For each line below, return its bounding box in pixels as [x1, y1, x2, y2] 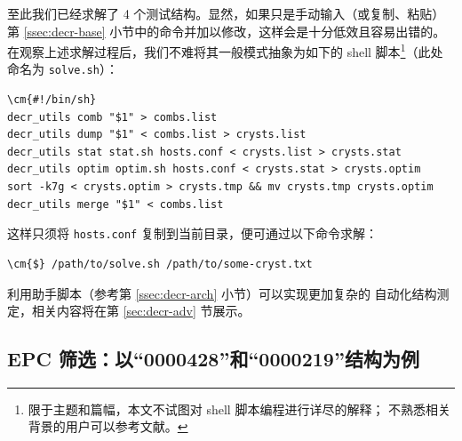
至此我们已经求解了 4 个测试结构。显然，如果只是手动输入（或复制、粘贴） [7, 4, 445, 22]
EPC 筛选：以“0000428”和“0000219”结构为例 [7, 345, 419, 373]
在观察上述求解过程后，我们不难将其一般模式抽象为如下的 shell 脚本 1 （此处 [7, 40, 443, 60]
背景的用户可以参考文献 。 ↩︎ [28, 417, 188, 436]
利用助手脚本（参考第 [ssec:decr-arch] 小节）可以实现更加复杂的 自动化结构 [7, 284, 437, 302]
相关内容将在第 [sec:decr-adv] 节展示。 [31, 301, 251, 320]
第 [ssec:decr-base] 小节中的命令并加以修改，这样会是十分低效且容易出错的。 [7, 21, 446, 40]
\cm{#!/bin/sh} [7, 93, 97, 107]
